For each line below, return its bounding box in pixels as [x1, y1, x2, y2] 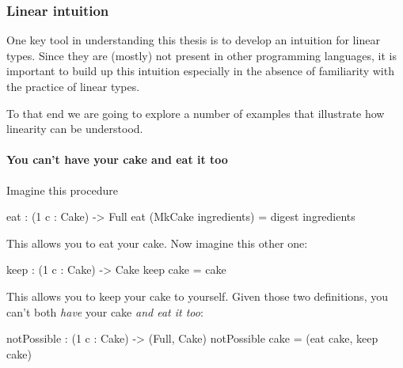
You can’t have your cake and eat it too [6, 151, 228, 168]
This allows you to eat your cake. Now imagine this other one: [6, 234, 308, 251]
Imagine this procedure [6, 181, 118, 198]
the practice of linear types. [6, 78, 140, 94]
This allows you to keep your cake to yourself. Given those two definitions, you [6, 287, 388, 304]
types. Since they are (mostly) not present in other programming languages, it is [6, 47, 397, 63]
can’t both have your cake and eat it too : [6, 303, 203, 320]
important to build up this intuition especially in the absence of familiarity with [6, 63, 394, 79]
